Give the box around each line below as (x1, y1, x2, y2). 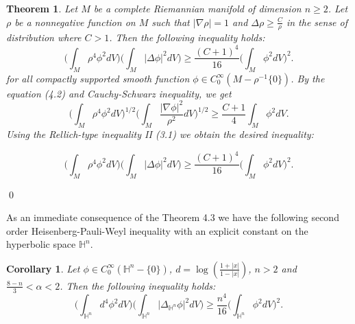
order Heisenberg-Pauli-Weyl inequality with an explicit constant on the (6, 223, 308, 238)
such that (151, 14, 190, 29)
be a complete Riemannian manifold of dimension (93, 1, 302, 15)
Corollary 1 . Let (6, 261, 80, 275)
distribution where (6, 30, 82, 45)
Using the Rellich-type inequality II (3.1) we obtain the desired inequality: (6, 127, 314, 141)
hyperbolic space (6, 237, 76, 251)
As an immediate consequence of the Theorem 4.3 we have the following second (6, 210, 339, 224)
